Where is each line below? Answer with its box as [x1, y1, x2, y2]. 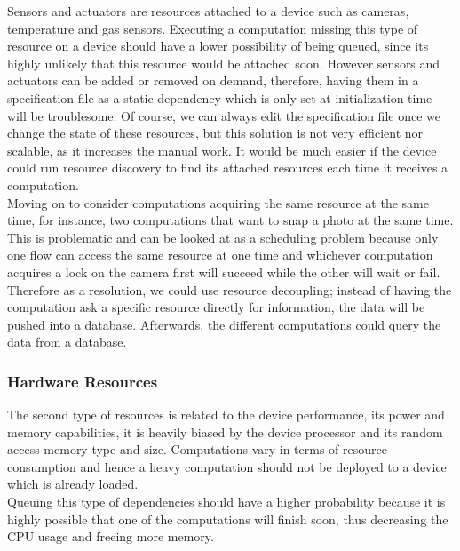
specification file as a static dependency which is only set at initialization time [7, 88, 432, 107]
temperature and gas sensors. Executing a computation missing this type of [7, 19, 418, 37]
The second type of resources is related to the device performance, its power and [7, 405, 445, 424]
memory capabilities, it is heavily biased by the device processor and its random [7, 422, 443, 441]
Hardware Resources [7, 370, 158, 392]
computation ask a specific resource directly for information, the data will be [7, 298, 425, 316]
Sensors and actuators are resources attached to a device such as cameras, [7, 2, 409, 20]
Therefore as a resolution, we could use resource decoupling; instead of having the [7, 280, 452, 299]
